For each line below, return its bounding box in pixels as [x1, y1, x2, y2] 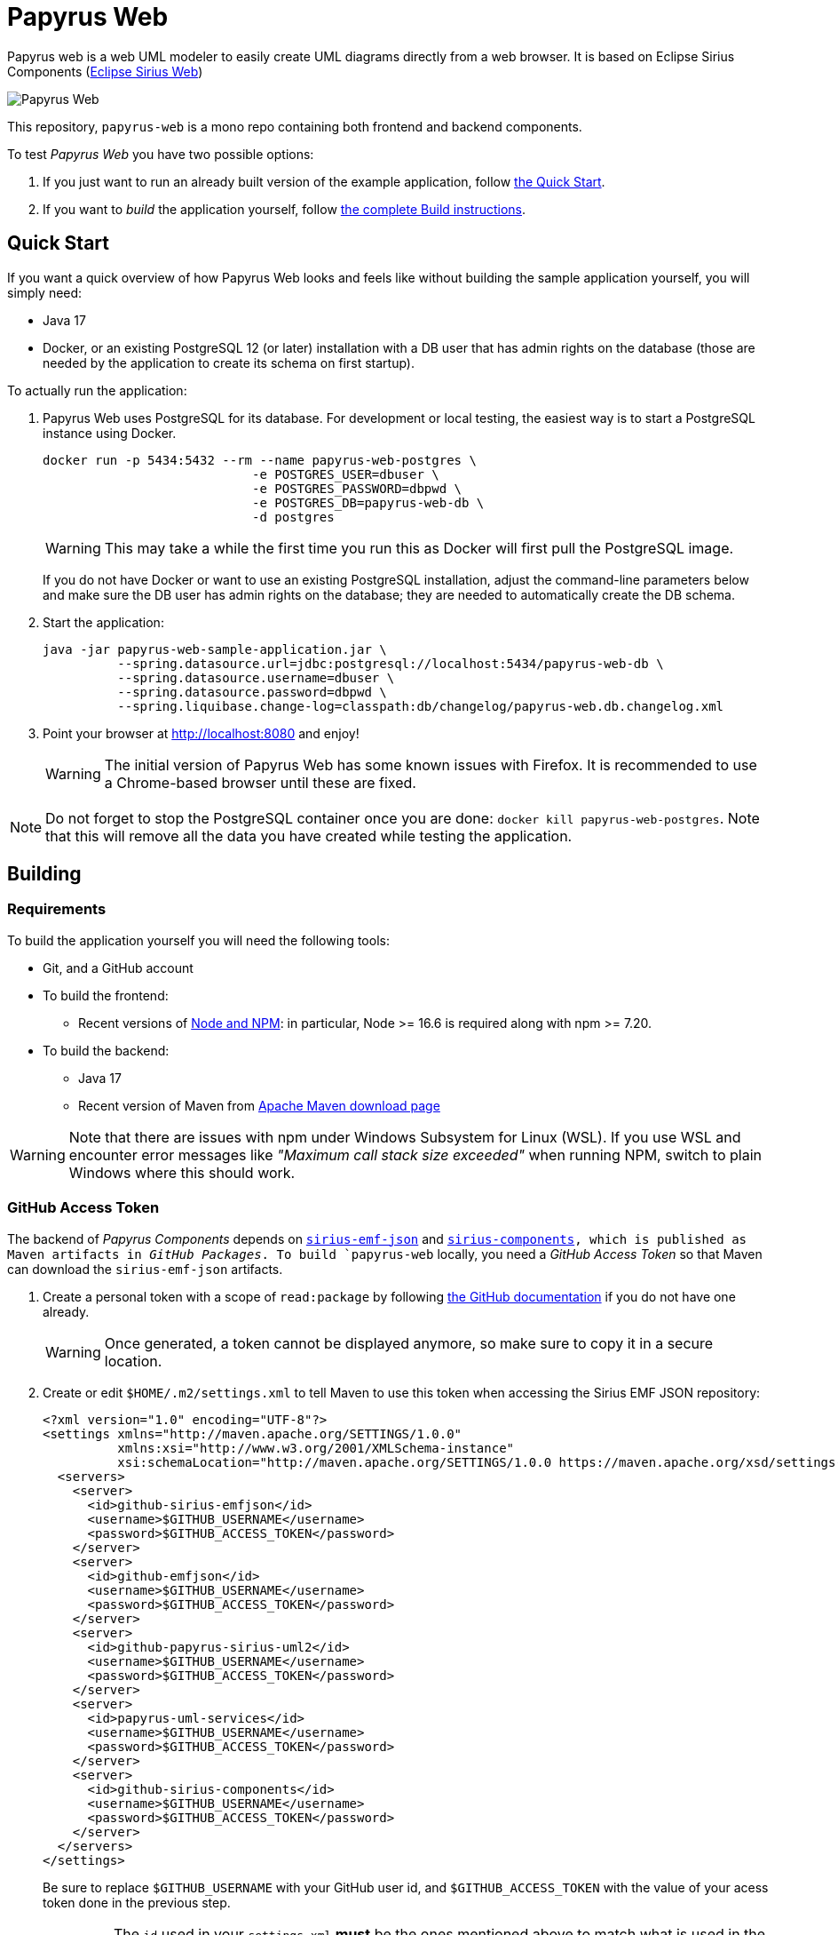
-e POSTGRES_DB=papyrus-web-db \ [252, 495, 485, 510]
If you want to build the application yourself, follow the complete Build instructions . [43, 201, 526, 217]
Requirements [7, 900, 107, 919]
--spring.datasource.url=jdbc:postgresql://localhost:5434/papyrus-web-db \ [117, 656, 664, 671]
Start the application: [43, 614, 164, 630]
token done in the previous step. [43, 1894, 231, 1910]
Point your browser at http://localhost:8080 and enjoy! [43, 725, 360, 741]
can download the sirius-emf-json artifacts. [7, 1261, 283, 1277]
